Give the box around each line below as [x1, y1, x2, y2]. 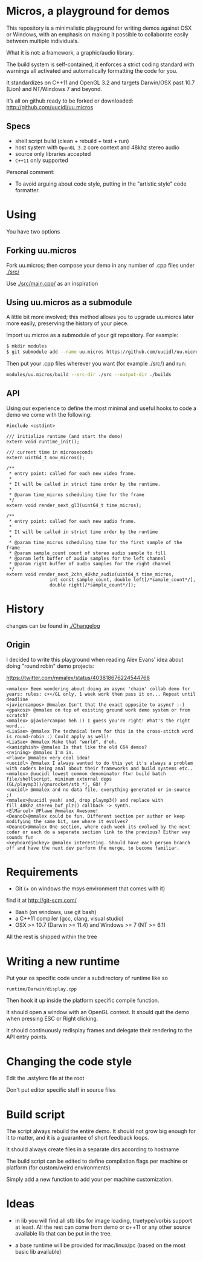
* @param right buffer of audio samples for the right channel [8, 560, 172, 567]
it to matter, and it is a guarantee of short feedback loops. [6, 1134, 149, 1142]
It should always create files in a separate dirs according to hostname [6, 1146, 179, 1153]
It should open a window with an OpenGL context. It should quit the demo [6, 1009, 190, 1016]
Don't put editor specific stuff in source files [6, 1086, 116, 1094]
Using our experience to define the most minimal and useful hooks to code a [6, 405, 197, 412]
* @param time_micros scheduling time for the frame [8, 491, 145, 498]
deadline [6, 696, 28, 702]
